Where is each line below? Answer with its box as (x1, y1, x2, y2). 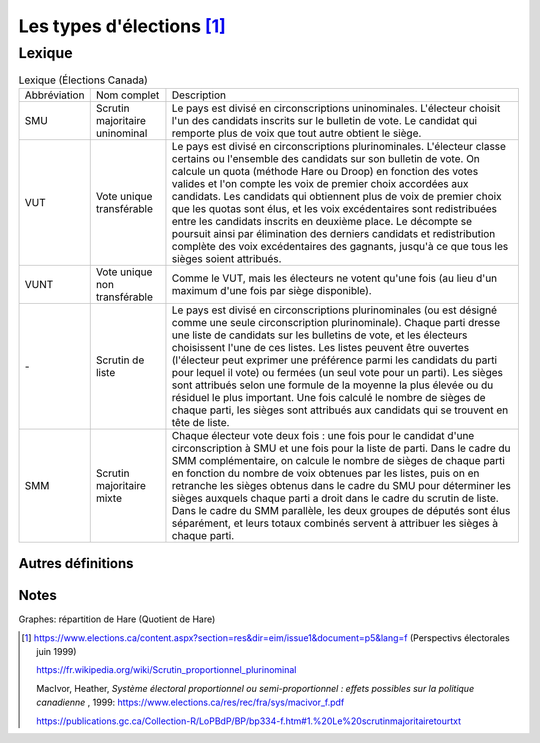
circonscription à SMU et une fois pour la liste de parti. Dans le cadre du (171, 441, 511, 455)
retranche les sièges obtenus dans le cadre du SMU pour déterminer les (171, 478, 512, 492)
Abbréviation (24, 88, 85, 102)
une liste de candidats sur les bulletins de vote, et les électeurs (171, 328, 468, 342)
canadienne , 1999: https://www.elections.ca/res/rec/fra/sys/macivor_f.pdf (36, 696, 345, 709)
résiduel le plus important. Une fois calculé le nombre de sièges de (171, 390, 486, 404)
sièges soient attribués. (171, 251, 282, 265)
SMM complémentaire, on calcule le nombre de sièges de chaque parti (171, 453, 505, 467)
